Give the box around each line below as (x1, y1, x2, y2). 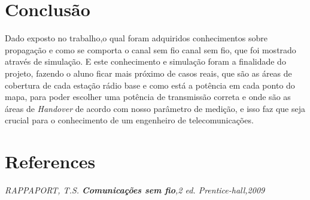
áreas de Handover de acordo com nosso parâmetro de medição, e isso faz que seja (5, 102, 305, 114)
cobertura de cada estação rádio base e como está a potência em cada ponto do (5, 78, 295, 91)
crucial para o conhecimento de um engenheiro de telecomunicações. (5, 114, 254, 126)
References (5, 149, 96, 174)
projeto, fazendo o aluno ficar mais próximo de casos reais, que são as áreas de (5, 66, 292, 79)
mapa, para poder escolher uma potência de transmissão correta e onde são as (5, 90, 291, 103)
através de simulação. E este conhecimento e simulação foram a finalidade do (5, 55, 286, 68)
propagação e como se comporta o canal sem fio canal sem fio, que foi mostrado (5, 43, 296, 56)
